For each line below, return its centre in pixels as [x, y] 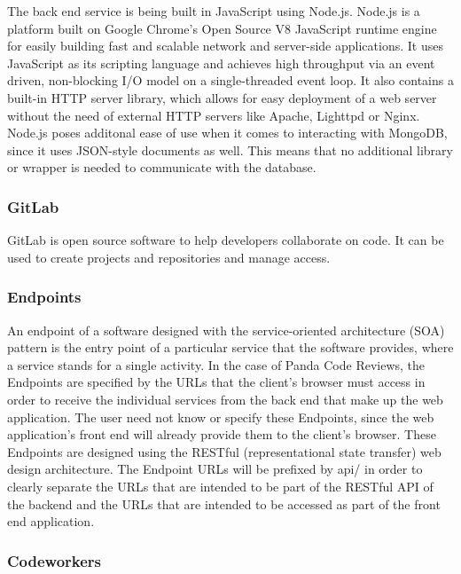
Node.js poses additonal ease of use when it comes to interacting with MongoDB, [227, 133]
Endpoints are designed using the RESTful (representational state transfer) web [224, 451]
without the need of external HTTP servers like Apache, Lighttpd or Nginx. [214, 115]
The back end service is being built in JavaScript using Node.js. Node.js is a [214, 11]
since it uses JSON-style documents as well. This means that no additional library [230, 149]
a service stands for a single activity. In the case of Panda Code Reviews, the [216, 364]
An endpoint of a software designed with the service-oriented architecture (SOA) [226, 330]
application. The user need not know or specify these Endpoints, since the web [221, 417]
